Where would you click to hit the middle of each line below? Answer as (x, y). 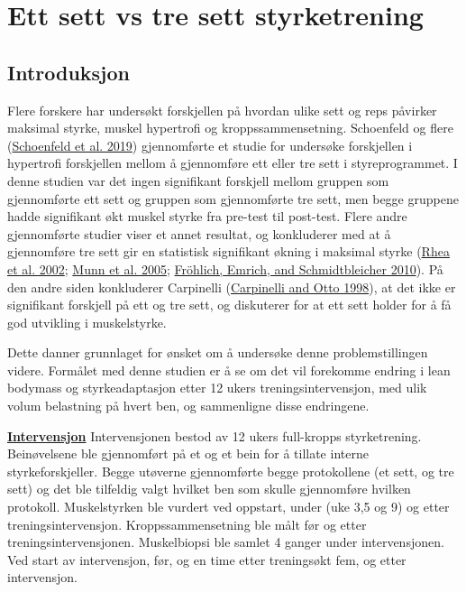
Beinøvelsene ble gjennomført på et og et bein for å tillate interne (188, 453)
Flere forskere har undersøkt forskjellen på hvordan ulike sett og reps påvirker (222, 110)
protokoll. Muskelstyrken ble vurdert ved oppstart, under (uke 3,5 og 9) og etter (228, 507)
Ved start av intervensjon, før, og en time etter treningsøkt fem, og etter (207, 559)
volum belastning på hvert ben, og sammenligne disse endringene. (188, 406)
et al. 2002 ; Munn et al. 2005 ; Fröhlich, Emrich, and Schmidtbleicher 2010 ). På (225, 268)
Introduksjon (69, 72)
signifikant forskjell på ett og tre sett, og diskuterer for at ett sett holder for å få (229, 305)
